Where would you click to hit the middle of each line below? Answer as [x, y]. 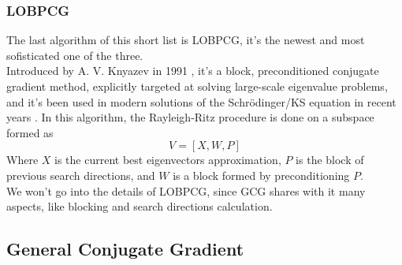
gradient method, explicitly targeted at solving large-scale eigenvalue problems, [197, 86]
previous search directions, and [81, 175]
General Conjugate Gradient [125, 249]
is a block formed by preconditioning [261, 175]
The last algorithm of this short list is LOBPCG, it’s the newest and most [186, 40]
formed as [30, 132]
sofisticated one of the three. [75, 55]
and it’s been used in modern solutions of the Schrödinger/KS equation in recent [201, 101]
